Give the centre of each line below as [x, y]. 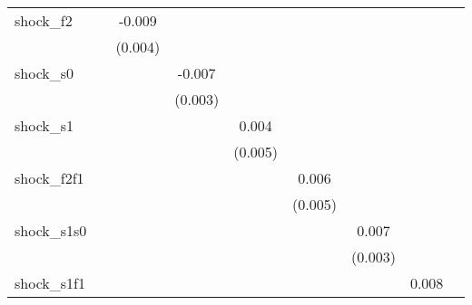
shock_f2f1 [49, 178]
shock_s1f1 [50, 283]
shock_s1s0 [51, 230]
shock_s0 [44, 73]
